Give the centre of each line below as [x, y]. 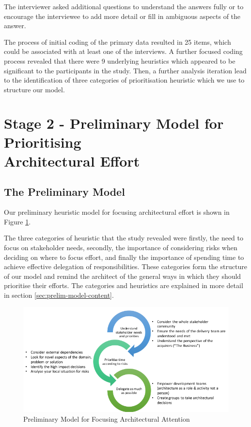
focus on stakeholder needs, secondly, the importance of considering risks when [121, 248]
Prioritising [43, 142]
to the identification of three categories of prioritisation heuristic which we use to [124, 80]
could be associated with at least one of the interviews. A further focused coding [123, 51]
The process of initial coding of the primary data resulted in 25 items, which [118, 42]
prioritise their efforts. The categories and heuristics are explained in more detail [124, 285]
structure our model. [34, 89]
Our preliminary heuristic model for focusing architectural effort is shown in [117, 212]
